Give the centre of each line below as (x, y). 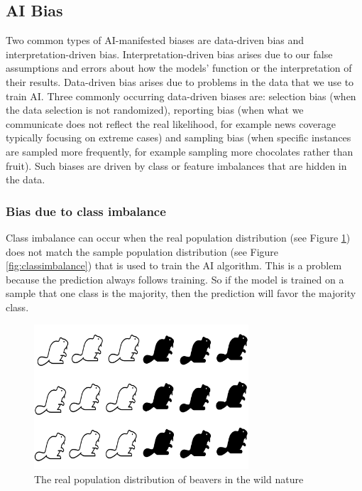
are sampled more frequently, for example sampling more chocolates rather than (180, 151)
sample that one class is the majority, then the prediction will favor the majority (181, 293)
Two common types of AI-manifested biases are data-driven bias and (155, 40)
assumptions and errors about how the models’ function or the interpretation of (179, 68)
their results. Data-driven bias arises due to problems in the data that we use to (180, 81)
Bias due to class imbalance (86, 211)
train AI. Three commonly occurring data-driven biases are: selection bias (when (181, 96)
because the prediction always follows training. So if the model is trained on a (175, 279)
